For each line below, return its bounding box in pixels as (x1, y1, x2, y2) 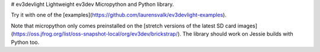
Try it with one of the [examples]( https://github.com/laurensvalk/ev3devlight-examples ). (11, 12, 227, 19)
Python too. (11, 39, 40, 46)
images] (237, 22, 258, 29)
